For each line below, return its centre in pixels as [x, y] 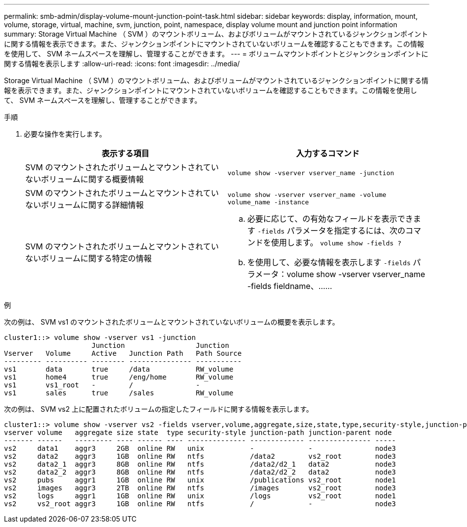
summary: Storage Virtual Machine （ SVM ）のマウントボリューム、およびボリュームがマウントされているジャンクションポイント [216, 34]
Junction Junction [161, 345]
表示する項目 [125, 153]
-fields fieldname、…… [290, 286]
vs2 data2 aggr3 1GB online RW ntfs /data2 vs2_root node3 [200, 456]
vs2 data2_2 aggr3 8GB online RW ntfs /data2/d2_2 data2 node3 [200, 472]
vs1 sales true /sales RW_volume [119, 393]
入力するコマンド [328, 153]
